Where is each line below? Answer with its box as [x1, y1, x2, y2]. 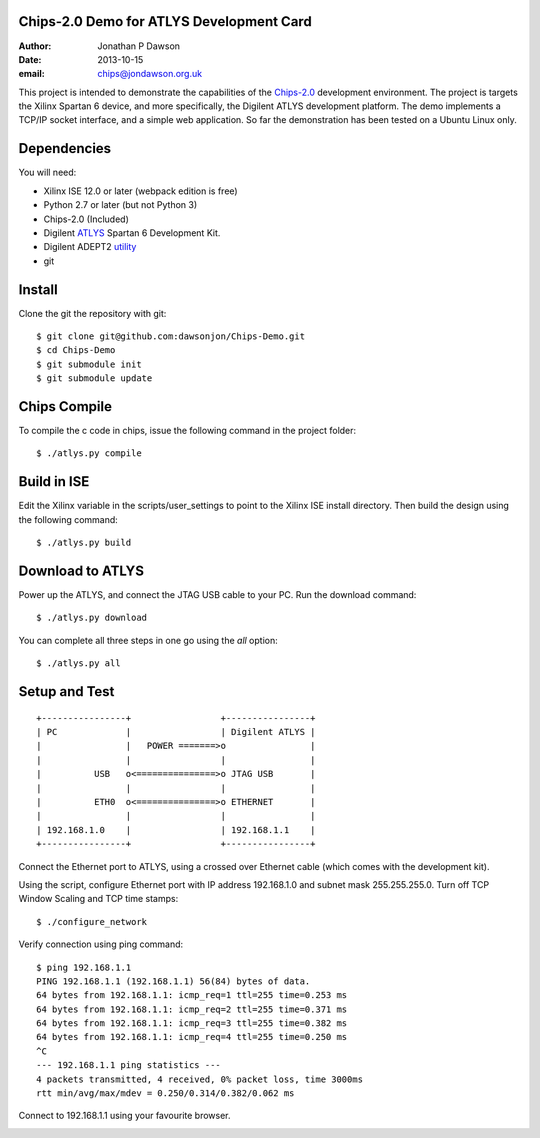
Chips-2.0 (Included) [43, 213, 130, 225]
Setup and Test [18, 683, 115, 700]
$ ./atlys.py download [36, 612, 148, 624]
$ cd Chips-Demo [36, 345, 116, 356]
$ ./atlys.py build [36, 537, 132, 549]
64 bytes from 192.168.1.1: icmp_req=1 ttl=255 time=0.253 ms [36, 990, 348, 1001]
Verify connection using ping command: [18, 938, 184, 950]
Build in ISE [18, 473, 90, 490]
